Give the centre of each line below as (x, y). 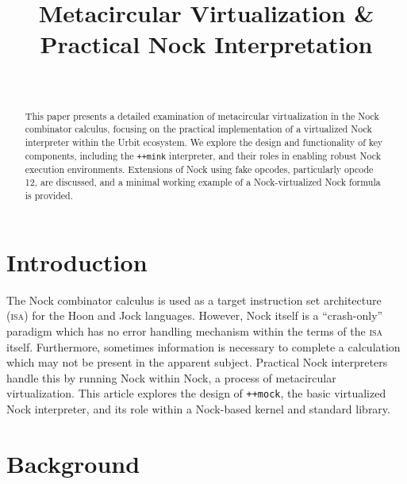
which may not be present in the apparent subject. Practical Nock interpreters (197, 362)
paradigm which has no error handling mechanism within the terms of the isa (195, 330)
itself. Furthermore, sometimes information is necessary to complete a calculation (203, 346)
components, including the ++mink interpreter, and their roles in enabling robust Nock (203, 155)
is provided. (49, 196)
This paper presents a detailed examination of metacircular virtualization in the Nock (202, 115)
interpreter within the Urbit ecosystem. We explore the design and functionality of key (204, 142)
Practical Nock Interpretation (206, 44)
